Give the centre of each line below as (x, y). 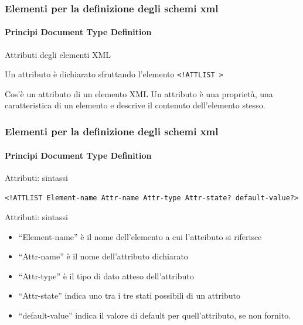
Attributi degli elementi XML (58, 54)
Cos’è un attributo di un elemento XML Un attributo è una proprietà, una (139, 93)
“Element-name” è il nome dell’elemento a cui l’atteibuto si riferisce (140, 236)
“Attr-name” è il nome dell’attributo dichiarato (103, 256)
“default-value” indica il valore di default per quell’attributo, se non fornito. (155, 315)
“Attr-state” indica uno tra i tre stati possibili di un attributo (129, 295)
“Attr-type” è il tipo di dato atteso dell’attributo (106, 276)
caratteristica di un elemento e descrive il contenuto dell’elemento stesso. (135, 105)
